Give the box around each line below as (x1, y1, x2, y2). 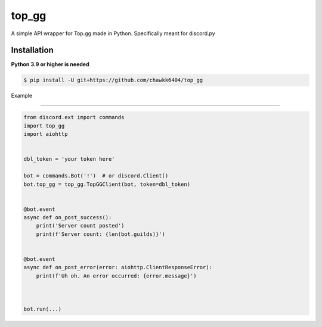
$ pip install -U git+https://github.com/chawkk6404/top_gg (23, 77, 203, 83)
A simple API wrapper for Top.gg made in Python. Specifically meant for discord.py (11, 30, 215, 37)
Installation (11, 45, 54, 55)
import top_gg (23, 122, 65, 129)
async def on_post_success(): (23, 214, 112, 221)
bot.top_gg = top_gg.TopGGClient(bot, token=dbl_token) (23, 180, 191, 188)
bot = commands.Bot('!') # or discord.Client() (23, 173, 169, 179)
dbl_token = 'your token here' (23, 155, 116, 163)
